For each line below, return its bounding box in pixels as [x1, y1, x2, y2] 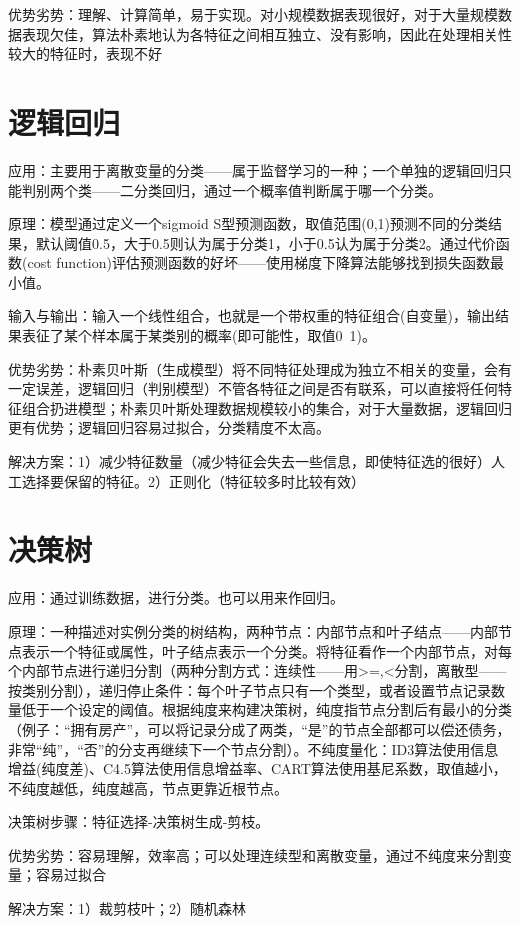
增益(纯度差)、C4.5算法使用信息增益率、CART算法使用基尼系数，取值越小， [8, 758, 507, 779]
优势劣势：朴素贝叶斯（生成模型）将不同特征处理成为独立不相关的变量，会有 [8, 358, 512, 379]
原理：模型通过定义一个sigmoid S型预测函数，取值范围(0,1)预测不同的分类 [8, 213, 488, 234]
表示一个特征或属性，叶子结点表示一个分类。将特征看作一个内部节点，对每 [21, 640, 512, 661]
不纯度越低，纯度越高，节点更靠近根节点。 [8, 777, 288, 798]
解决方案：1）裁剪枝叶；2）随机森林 [8, 898, 246, 919]
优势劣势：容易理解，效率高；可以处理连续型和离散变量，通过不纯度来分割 [8, 844, 498, 865]
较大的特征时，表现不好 [8, 43, 162, 64]
